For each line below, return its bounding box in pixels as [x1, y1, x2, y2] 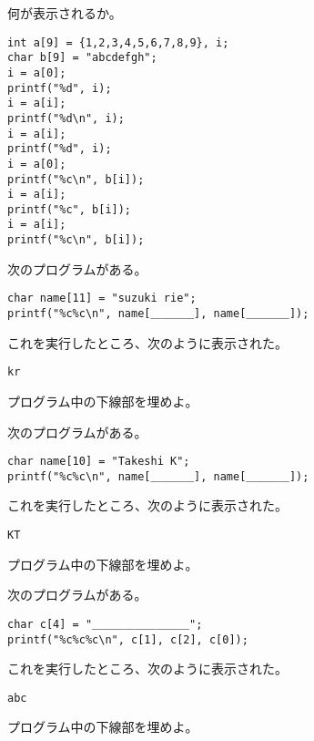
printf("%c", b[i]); [7, 202, 132, 216]
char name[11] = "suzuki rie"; [7, 292, 197, 305]
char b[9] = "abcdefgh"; [7, 51, 157, 65]
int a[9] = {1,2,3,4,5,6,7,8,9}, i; [7, 36, 229, 49]
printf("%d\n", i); [7, 111, 125, 125]
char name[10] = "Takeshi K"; [7, 455, 190, 468]
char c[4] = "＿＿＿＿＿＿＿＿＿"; [7, 617, 203, 631]
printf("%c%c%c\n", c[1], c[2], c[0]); [7, 633, 248, 646]
